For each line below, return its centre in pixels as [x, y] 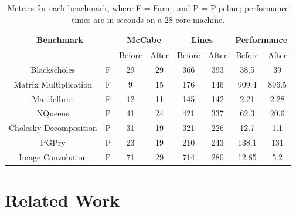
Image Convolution [53, 157]
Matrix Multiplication [53, 84]
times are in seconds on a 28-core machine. [148, 19]
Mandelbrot [53, 98]
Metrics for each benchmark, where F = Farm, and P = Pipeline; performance [148, 8]
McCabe [144, 40]
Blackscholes [53, 69]
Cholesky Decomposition [53, 128]
